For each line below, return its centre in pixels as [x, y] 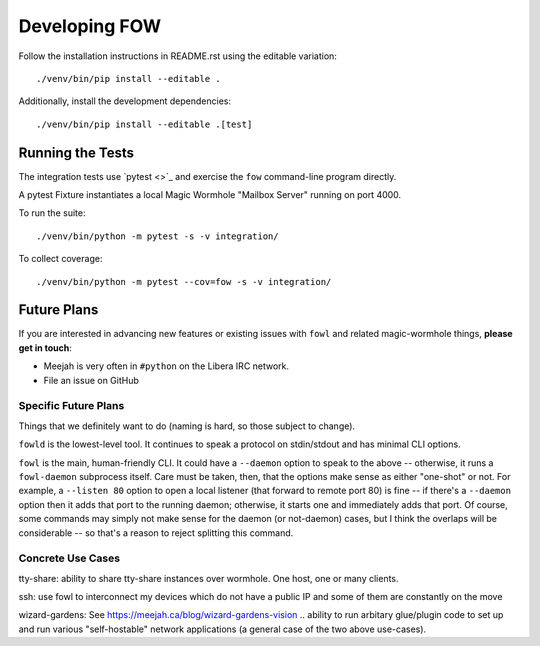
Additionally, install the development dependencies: [125, 101]
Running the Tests [76, 152]
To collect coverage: [60, 259]
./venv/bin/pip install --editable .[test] [144, 124]
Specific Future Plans [71, 406]
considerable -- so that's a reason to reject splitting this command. [156, 532]
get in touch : [45, 347]
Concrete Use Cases [69, 558]
